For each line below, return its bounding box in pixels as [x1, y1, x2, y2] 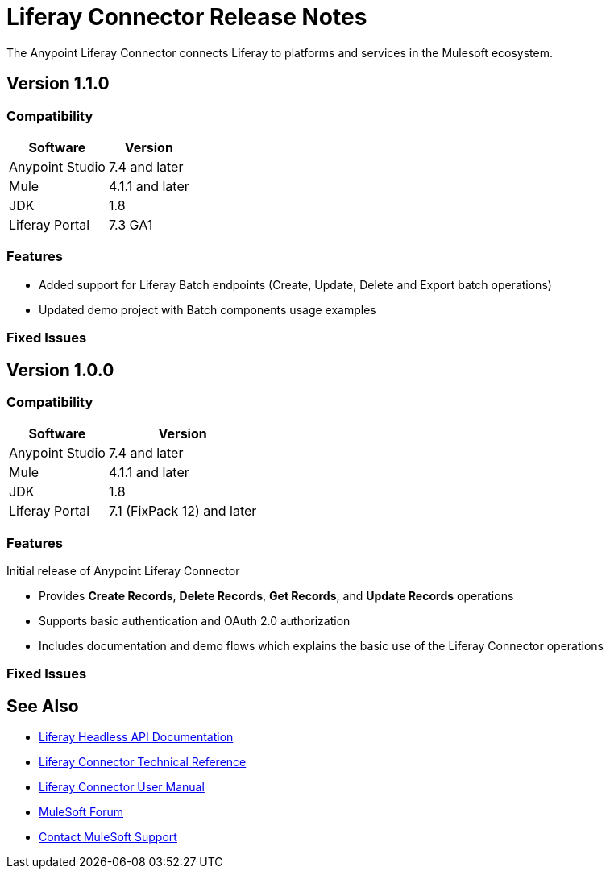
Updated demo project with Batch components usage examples [39, 302, 376, 317]
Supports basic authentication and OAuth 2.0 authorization [39, 614, 351, 628]
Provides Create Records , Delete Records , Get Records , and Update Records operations [39, 589, 514, 603]
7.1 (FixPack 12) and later [108, 503, 257, 520]
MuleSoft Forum [39, 805, 123, 819]
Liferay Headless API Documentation [39, 730, 234, 744]
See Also [6, 695, 79, 716]
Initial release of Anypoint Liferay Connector [6, 564, 240, 578]
